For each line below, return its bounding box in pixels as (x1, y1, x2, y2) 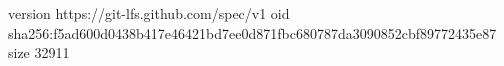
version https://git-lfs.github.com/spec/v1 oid (8, 3, 290, 23)
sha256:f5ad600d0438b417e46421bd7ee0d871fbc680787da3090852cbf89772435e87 (8, 22, 497, 43)
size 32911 (8, 42, 70, 63)
